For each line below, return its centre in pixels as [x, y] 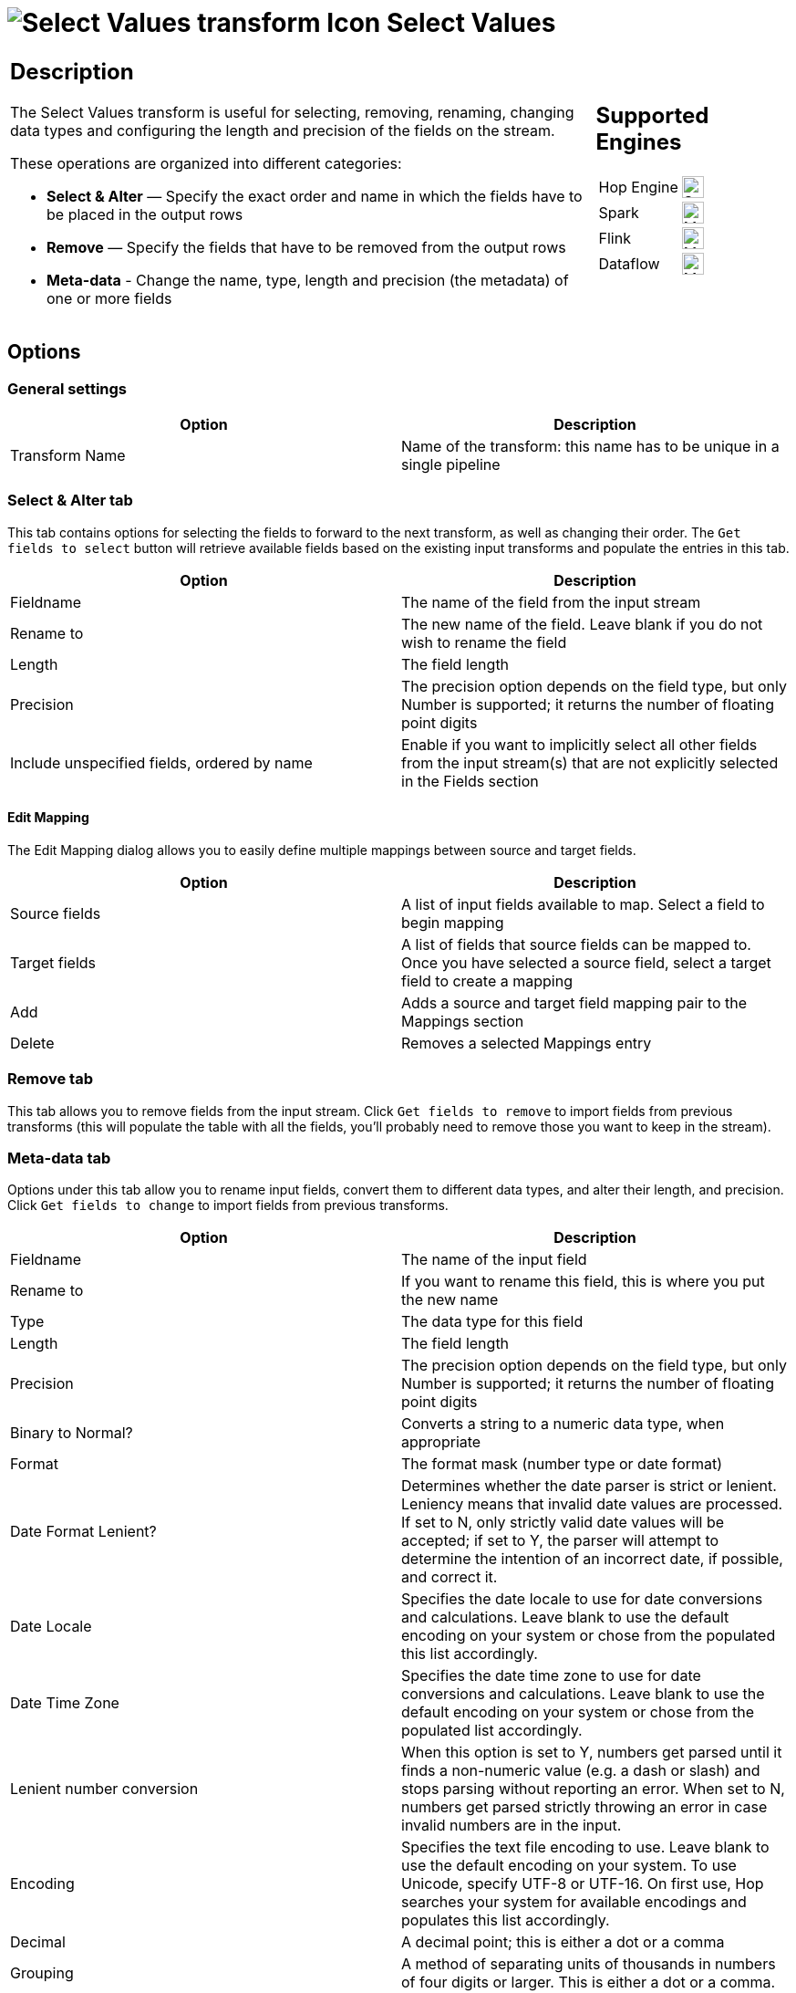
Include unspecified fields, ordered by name [161, 762]
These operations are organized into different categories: [206, 163]
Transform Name [68, 455]
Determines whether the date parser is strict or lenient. [589, 1486]
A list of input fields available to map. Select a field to [583, 904]
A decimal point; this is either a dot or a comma [563, 1942]
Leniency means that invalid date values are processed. [592, 1504]
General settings [67, 388]
